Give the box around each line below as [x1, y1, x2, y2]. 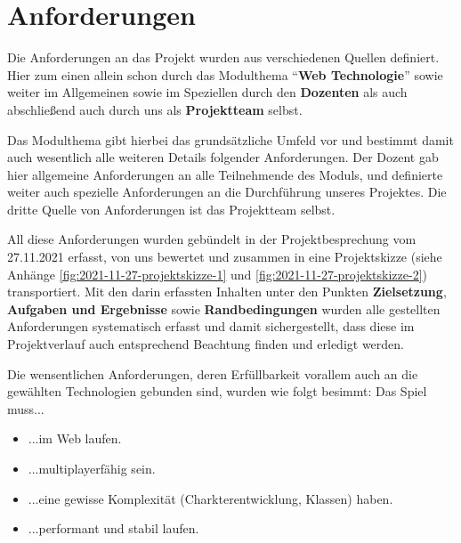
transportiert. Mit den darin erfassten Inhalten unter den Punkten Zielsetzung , [7, 282, 447, 301]
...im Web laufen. [28, 429, 122, 448]
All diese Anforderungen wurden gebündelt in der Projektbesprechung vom [7, 230, 417, 248]
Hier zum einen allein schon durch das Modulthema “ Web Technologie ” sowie [7, 65, 443, 84]
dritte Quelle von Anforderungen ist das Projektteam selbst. [7, 199, 336, 218]
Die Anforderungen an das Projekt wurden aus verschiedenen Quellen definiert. [7, 48, 440, 67]
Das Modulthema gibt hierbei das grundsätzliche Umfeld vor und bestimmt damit [7, 130, 454, 149]
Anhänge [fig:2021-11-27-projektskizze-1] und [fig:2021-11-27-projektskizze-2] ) [7, 264, 427, 283]
